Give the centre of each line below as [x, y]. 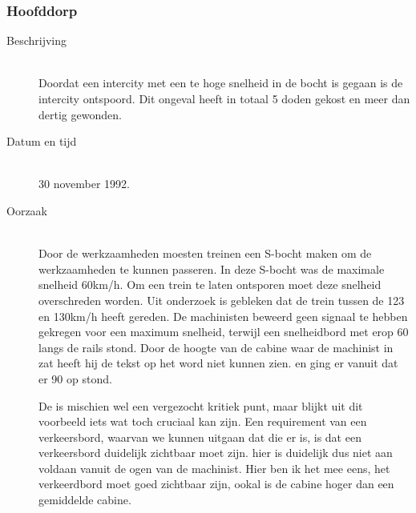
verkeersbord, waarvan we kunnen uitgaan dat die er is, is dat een [200, 437]
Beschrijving [36, 40]
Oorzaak [27, 210]
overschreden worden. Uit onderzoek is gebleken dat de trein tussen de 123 [222, 300]
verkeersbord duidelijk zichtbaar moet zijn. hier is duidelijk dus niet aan [216, 453]
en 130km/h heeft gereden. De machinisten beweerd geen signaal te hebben [223, 316]
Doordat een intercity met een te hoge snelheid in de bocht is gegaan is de [221, 83]
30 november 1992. [84, 184]
